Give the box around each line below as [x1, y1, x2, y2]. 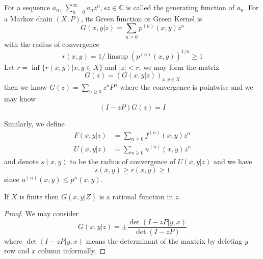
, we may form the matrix [139, 61, 220, 72]
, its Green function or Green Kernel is [81, 13, 202, 23]
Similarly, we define [4, 118, 65, 128]
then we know [4, 82, 47, 92]
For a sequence [4, 2, 50, 12]
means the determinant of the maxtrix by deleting [86, 235, 243, 246]
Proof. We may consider [4, 208, 78, 219]
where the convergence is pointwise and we [120, 82, 253, 92]
